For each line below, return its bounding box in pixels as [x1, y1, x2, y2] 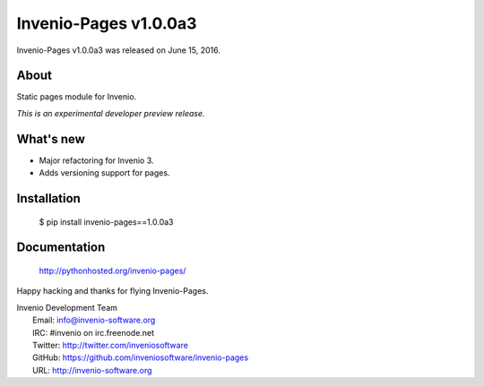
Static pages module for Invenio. [16, 91, 137, 102]
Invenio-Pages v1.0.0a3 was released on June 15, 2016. [16, 45, 221, 56]
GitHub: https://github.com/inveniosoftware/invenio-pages [32, 352, 249, 363]
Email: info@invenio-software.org [32, 314, 156, 326]
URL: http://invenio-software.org [32, 365, 152, 375]
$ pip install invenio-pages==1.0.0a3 [39, 216, 174, 227]
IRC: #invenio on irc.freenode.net [32, 327, 155, 338]
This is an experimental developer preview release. [16, 107, 205, 118]
